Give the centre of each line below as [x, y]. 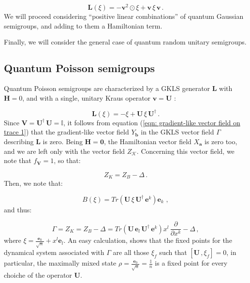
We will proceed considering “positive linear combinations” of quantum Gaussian [124, 16]
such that [173, 252]
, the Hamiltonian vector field [147, 141]
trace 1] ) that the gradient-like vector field [66, 132]
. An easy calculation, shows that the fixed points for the [148, 240]
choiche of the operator [38, 275]
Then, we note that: [33, 183]
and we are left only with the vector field [65, 151]
